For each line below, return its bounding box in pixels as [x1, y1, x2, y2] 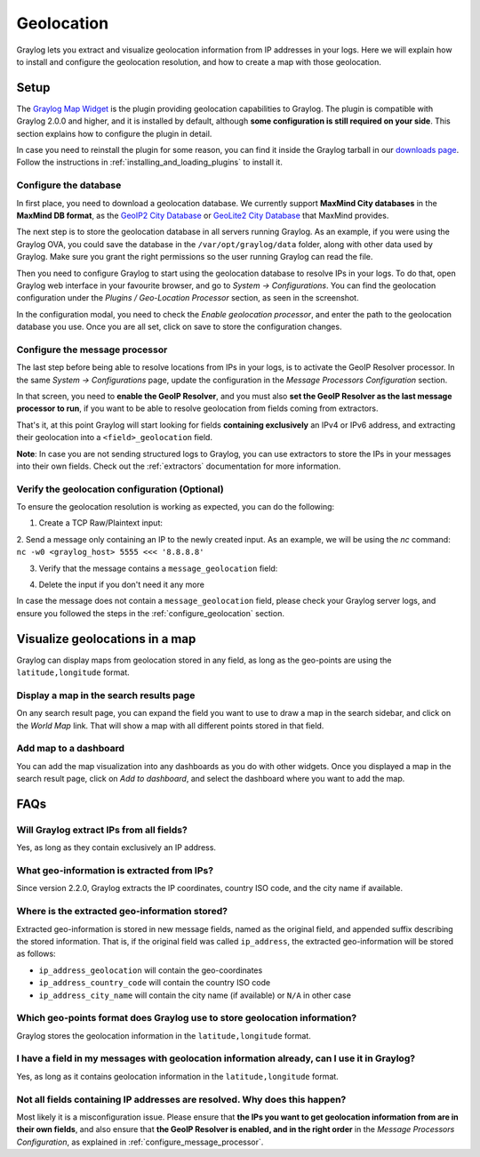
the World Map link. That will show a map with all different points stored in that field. [16, 720, 324, 731]
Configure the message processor [16, 343, 168, 356]
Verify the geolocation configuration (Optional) [16, 483, 224, 495]
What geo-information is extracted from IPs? [16, 864, 213, 877]
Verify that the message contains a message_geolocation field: [38, 563, 278, 574]
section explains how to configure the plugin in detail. [16, 128, 212, 139]
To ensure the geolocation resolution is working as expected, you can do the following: [16, 502, 335, 512]
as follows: [16, 948, 57, 960]
